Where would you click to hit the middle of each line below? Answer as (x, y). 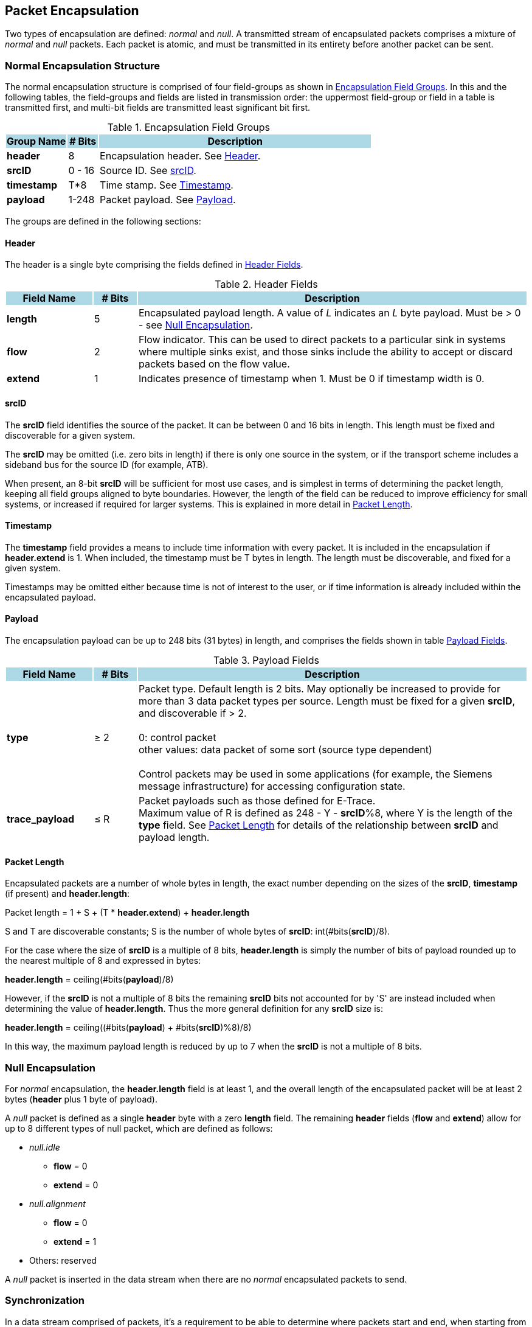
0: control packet (177, 738)
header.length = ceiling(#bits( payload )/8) (89, 980)
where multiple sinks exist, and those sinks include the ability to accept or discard (326, 352)
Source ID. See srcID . (148, 171)
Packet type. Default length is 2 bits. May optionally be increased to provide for (319, 689)
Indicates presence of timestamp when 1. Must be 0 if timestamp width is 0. (311, 379)
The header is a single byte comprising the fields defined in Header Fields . (154, 265)
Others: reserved (63, 1261)
